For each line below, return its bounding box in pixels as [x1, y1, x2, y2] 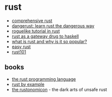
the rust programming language [11, 76, 76, 82]
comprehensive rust [11, 18, 53, 24]
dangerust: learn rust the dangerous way [11, 23, 94, 28]
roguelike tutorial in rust [11, 28, 60, 34]
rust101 [11, 48, 27, 55]
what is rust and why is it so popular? [11, 38, 87, 44]
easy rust [11, 44, 31, 49]
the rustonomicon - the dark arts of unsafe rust [11, 86, 108, 92]
